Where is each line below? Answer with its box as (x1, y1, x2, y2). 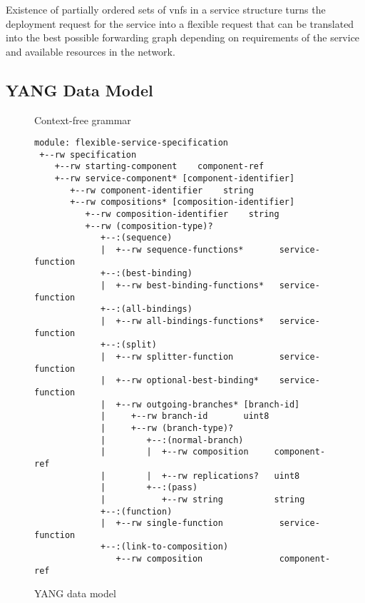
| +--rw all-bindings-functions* (101, 316, 264, 327)
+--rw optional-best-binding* (115, 375, 259, 386)
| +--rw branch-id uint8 (101, 411, 269, 422)
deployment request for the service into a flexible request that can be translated (6, 16, 354, 31)
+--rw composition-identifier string (85, 209, 279, 220)
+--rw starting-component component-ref (54, 161, 264, 172)
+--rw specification (39, 149, 137, 160)
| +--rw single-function (101, 518, 223, 529)
